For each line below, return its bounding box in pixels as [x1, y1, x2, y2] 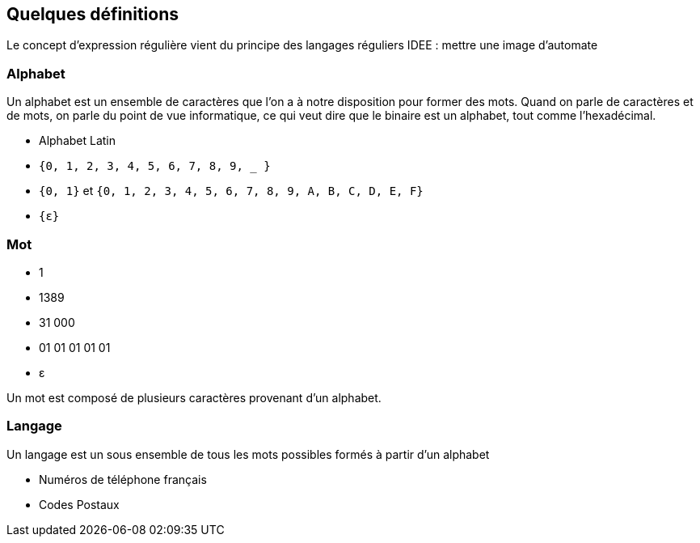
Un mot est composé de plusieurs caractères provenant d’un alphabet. [6, 390, 382, 405]
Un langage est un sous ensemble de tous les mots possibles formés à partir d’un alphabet [6, 447, 490, 461]
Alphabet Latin [39, 134, 116, 148]
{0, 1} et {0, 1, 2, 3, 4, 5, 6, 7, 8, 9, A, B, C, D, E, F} [39, 184, 424, 198]
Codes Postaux [39, 497, 120, 511]
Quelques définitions [6, 4, 179, 24]
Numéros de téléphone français [39, 472, 207, 486]
